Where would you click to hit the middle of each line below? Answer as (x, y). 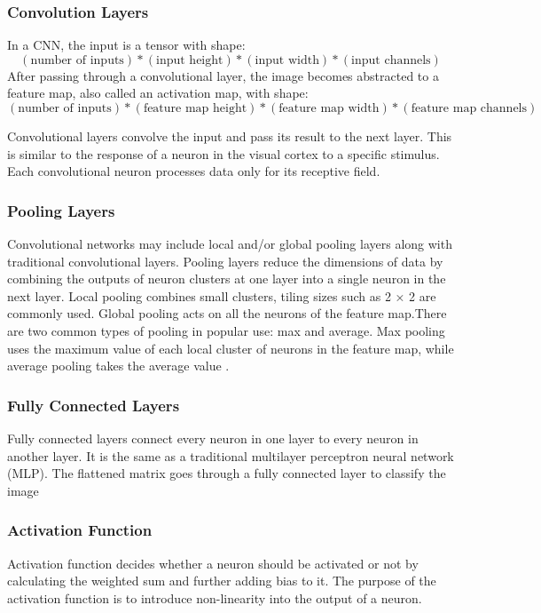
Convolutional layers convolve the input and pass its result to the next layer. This (230, 136)
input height (190, 60)
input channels (391, 60)
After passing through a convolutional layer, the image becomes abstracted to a (223, 75)
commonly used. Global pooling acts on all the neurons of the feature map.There (227, 313)
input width (287, 60)
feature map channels (469, 108)
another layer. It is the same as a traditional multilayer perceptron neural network (231, 455)
